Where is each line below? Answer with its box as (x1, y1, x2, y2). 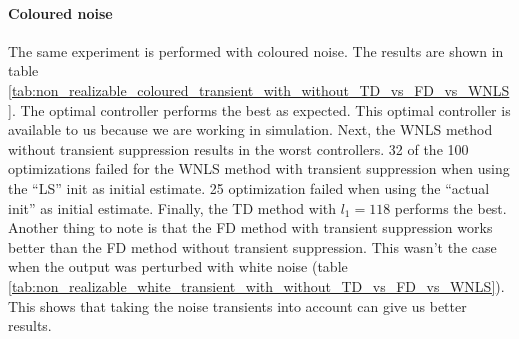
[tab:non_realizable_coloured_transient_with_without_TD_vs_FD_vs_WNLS (8, 79, 510, 100)
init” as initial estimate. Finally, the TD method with (8, 197, 337, 218)
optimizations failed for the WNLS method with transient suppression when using (8, 158, 510, 179)
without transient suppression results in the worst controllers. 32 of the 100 (8, 138, 469, 159)
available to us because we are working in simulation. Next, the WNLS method (8, 119, 493, 140)
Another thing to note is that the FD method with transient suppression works (8, 217, 493, 238)
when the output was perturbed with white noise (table (8, 256, 348, 277)
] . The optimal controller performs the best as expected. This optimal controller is (8, 99, 511, 120)
